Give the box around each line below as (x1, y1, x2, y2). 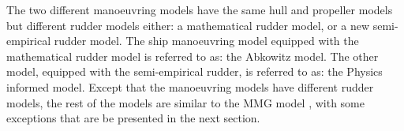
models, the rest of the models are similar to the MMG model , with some (6, 94, 365, 110)
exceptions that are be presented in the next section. (6, 110, 260, 126)
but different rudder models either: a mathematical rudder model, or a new (6, 17, 370, 33)
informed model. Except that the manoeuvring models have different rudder (6, 78, 374, 95)
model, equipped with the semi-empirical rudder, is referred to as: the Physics (6, 63, 383, 80)
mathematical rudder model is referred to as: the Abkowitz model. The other (6, 47, 379, 64)
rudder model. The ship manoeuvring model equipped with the (54, 32, 359, 49)
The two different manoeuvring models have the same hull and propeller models (6, 2, 393, 17)
